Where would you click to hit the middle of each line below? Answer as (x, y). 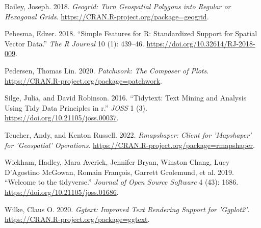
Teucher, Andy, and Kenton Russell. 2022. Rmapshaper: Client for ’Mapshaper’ (128, 134)
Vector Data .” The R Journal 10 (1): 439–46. (74, 43)
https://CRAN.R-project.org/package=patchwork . (84, 80)
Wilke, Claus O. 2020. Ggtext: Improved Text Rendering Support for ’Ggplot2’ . (127, 209)
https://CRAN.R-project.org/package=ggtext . (77, 219)
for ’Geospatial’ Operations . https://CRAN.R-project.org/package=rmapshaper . (130, 145)
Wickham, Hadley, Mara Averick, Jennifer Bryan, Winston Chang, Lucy (117, 162)
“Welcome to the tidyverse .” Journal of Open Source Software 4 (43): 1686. (122, 182)
